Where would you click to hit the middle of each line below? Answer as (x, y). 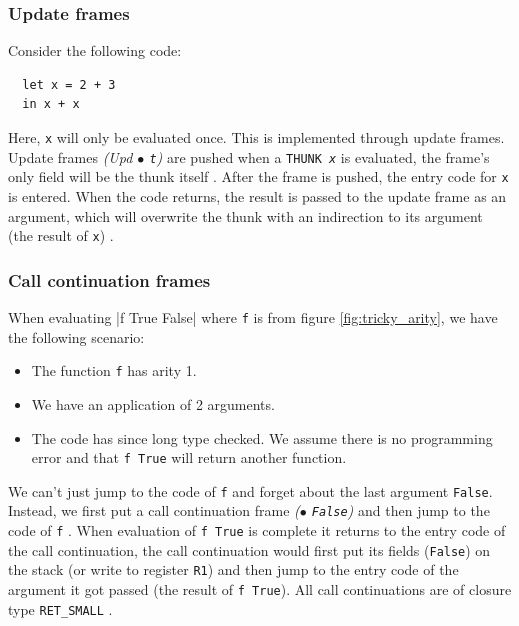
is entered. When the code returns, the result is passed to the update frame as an (257, 195)
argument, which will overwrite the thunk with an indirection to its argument (245, 215)
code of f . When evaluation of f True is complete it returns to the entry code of (257, 530)
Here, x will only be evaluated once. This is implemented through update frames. (256, 137)
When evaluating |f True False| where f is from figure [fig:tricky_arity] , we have (253, 317)
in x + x (51, 104)
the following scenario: (76, 336)
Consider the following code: (95, 50)
